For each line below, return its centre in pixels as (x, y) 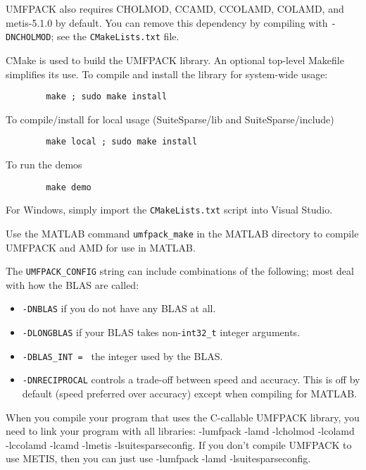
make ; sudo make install (107, 97)
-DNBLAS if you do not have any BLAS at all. (119, 308)
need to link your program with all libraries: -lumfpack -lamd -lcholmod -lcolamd (180, 431)
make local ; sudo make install (122, 142)
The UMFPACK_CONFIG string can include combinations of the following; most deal (180, 271)
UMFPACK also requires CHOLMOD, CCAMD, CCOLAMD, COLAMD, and (175, 8)
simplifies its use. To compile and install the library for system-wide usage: (167, 74)
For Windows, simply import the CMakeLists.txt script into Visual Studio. (169, 210)
